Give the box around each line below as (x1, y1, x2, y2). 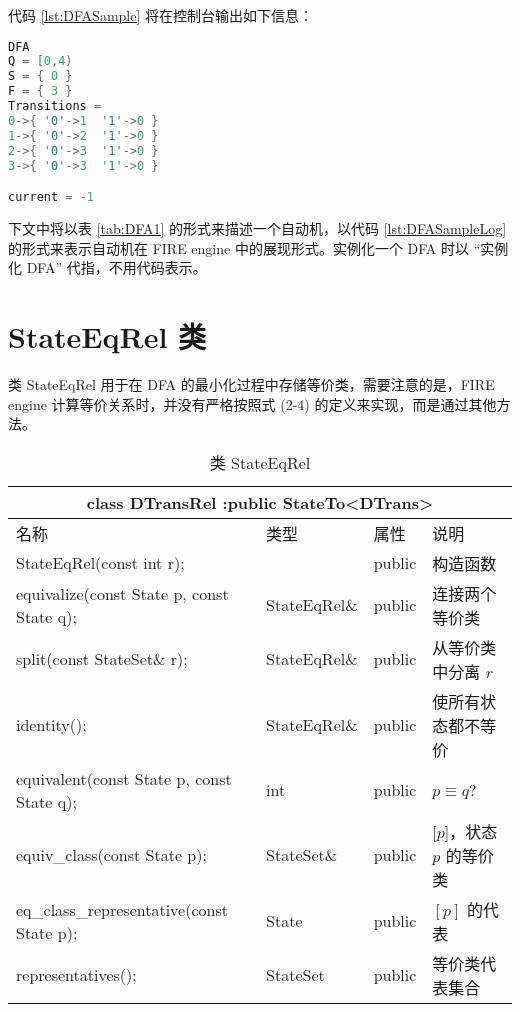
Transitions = (8, 99, 102, 114)
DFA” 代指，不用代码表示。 (26, 257, 207, 278)
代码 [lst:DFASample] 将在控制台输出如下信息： (8, 5, 313, 25)
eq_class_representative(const (16, 897, 228, 921)
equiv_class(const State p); (16, 843, 207, 867)
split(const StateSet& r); (16, 647, 188, 671)
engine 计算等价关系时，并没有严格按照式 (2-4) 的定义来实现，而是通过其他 (8, 393, 497, 414)
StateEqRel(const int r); (16, 551, 185, 575)
